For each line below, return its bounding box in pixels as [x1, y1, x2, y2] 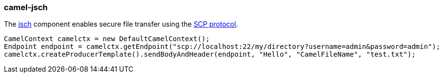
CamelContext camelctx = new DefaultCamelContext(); [4, 35, 210, 43]
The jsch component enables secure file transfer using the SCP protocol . [4, 20, 238, 29]
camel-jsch [4, 2, 48, 12]
